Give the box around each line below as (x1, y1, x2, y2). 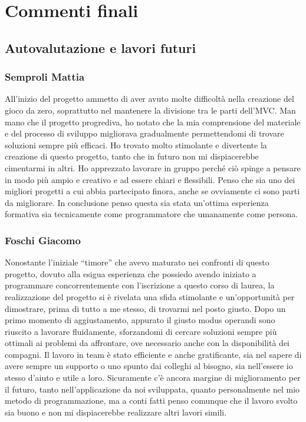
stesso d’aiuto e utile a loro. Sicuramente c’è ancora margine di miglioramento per (5, 371, 301, 384)
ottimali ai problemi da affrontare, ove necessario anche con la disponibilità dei (5, 337, 289, 349)
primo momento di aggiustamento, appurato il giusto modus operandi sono (5, 314, 275, 326)
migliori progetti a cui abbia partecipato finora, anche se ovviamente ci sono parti (5, 185, 300, 197)
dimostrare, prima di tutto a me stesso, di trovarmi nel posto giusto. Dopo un (5, 302, 286, 314)
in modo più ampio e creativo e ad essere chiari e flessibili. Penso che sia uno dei (5, 173, 295, 185)
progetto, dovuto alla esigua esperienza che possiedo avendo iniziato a (5, 267, 256, 280)
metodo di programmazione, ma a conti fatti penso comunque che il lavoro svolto (5, 394, 298, 407)
